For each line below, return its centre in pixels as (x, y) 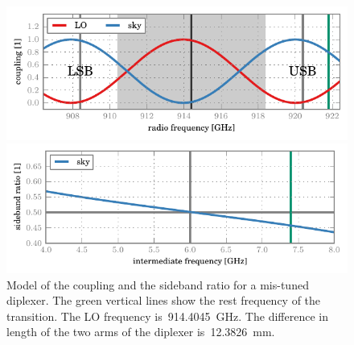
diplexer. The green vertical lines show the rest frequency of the (164, 300)
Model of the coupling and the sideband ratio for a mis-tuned (158, 284)
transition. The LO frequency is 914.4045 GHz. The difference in (167, 316)
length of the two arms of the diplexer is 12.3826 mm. (141, 332)
